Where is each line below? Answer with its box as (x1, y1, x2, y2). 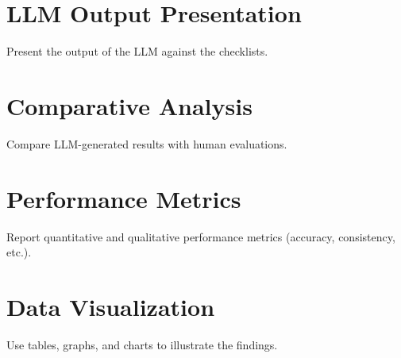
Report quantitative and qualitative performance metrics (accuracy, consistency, (6, 228, 395, 244)
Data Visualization (6, 290, 215, 322)
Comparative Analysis (6, 89, 253, 121)
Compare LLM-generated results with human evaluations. (6, 135, 287, 152)
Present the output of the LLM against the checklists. (6, 43, 268, 60)
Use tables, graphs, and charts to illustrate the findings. (6, 336, 278, 352)
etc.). (6, 244, 32, 260)
